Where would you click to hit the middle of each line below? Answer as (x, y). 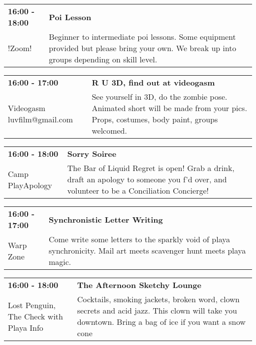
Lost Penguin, (32, 305)
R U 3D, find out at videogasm (153, 82)
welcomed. (109, 130)
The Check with (35, 316)
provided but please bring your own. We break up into (143, 48)
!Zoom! (20, 48)
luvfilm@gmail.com (41, 119)
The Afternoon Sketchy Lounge (139, 285)
